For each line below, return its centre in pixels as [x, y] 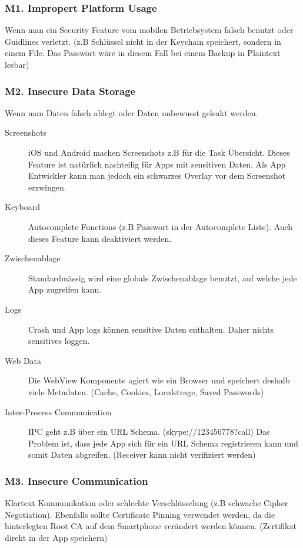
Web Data [23, 360]
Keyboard [22, 207]
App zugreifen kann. [65, 289]
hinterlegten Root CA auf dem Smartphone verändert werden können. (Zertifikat [151, 526]
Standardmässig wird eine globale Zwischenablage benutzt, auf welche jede [163, 278]
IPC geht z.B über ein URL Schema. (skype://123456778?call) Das [149, 431]
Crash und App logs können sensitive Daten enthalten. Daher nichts [151, 329]
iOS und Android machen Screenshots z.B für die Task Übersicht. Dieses [159, 152]
